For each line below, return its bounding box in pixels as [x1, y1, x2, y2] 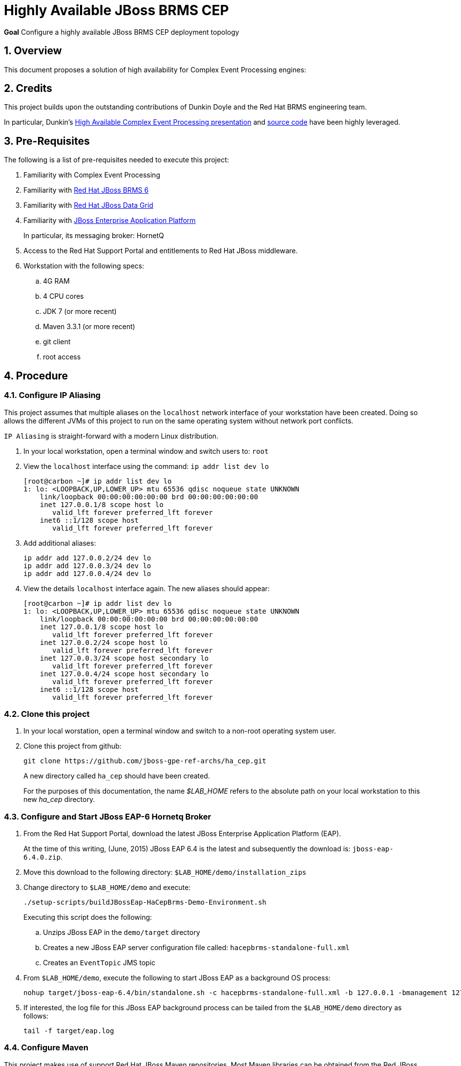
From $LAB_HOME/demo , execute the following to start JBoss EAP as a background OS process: [23, 974, 331, 982]
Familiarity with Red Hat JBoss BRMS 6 [23, 186, 149, 195]
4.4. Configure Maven [4, 1043, 89, 1053]
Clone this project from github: [23, 742, 122, 751]
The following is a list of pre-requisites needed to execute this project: [4, 155, 229, 164]
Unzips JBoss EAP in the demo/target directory [43, 928, 200, 936]
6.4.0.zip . [23, 853, 63, 861]
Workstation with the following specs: [23, 262, 145, 270]
